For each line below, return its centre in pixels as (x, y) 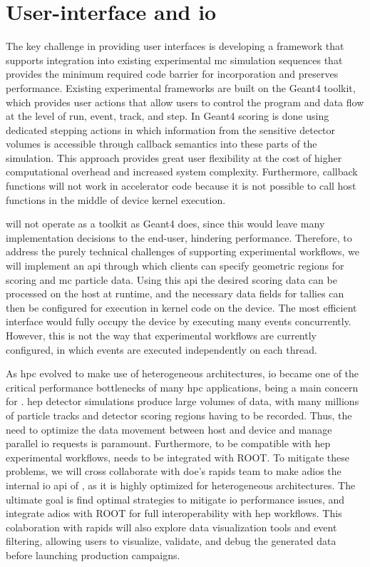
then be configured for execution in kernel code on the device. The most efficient (181, 307)
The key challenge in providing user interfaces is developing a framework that (175, 46)
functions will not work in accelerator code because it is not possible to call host (181, 186)
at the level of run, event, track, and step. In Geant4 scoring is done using (168, 116)
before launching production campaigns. (93, 555)
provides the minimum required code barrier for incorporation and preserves (172, 74)
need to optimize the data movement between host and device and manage (169, 429)
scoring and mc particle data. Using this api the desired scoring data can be (171, 279)
